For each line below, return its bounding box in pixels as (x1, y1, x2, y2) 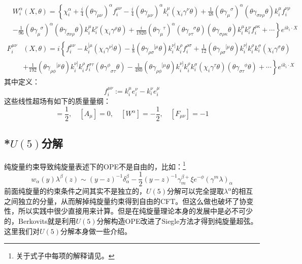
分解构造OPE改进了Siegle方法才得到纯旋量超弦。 (96, 215, 258, 226)
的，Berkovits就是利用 (4, 215, 76, 226)
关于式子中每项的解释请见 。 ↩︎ (16, 250, 115, 261)
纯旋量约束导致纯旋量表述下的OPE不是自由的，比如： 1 (4, 159, 186, 171)
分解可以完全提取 (167, 186, 224, 196)
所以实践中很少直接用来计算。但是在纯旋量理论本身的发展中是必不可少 (18, 206, 253, 216)
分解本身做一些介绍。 (60, 225, 132, 236)
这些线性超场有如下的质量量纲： (4, 95, 111, 106)
